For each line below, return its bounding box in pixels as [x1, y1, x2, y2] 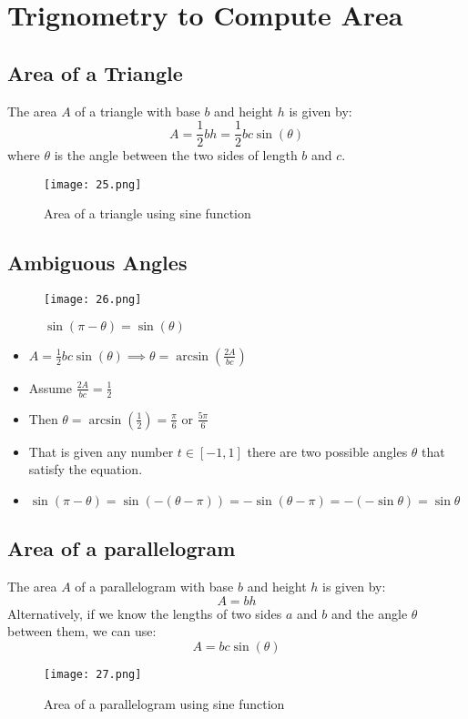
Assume [28, 378, 72, 397]
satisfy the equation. [28, 460, 143, 479]
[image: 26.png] [44, 293, 142, 307]
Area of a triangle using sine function [44, 204, 251, 223]
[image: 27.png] [44, 667, 142, 681]
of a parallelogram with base [75, 577, 234, 596]
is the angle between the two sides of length [54, 146, 298, 165]
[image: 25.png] [44, 177, 142, 191]
